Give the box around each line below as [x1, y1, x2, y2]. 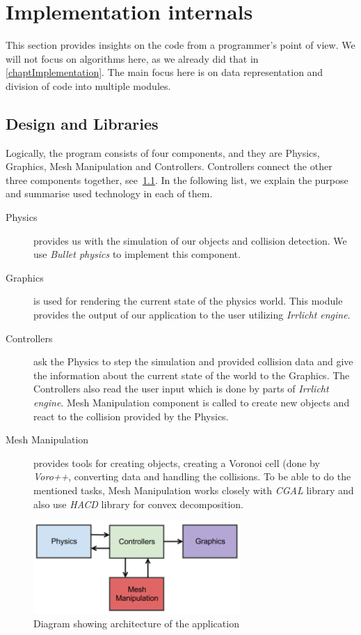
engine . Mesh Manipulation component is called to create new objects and [33, 395, 350, 410]
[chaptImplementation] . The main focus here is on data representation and [6, 65, 323, 79]
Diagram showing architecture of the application [33, 616, 239, 631]
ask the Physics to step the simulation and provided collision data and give [33, 354, 353, 369]
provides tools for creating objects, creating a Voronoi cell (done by [33, 455, 320, 470]
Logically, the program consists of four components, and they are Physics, [6, 145, 320, 160]
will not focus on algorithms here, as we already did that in [6, 51, 259, 66]
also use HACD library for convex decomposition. [33, 496, 243, 511]
